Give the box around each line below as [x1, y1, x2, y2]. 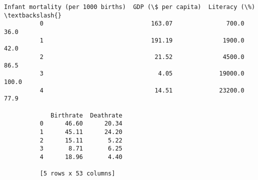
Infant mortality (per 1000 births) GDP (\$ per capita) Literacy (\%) [4, 3, 255, 10]
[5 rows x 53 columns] [40, 170, 115, 177]
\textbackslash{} [4, 11, 62, 19]
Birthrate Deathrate [51, 111, 123, 119]
